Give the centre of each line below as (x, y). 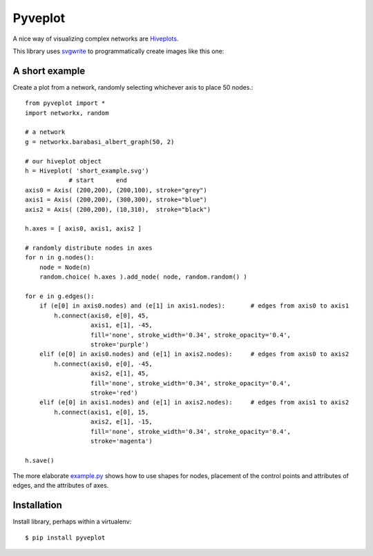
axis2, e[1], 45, (119, 374)
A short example (49, 71)
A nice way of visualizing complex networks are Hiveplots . (96, 39)
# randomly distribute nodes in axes (89, 248)
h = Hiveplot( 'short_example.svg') (87, 170)
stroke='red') (114, 393)
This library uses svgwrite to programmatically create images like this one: (118, 51)
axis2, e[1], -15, (122, 422)
